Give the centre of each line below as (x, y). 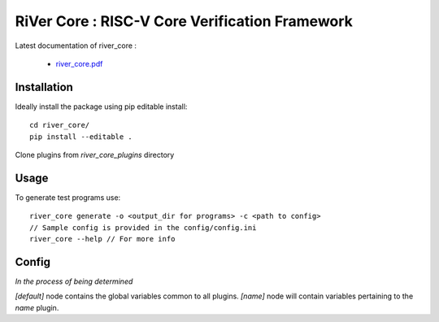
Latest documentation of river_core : (76, 46)
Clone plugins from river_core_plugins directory (95, 155)
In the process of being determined (74, 281)
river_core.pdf (79, 63)
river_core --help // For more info (102, 239)
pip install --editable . (81, 137)
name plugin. (37, 307)
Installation (44, 87)
